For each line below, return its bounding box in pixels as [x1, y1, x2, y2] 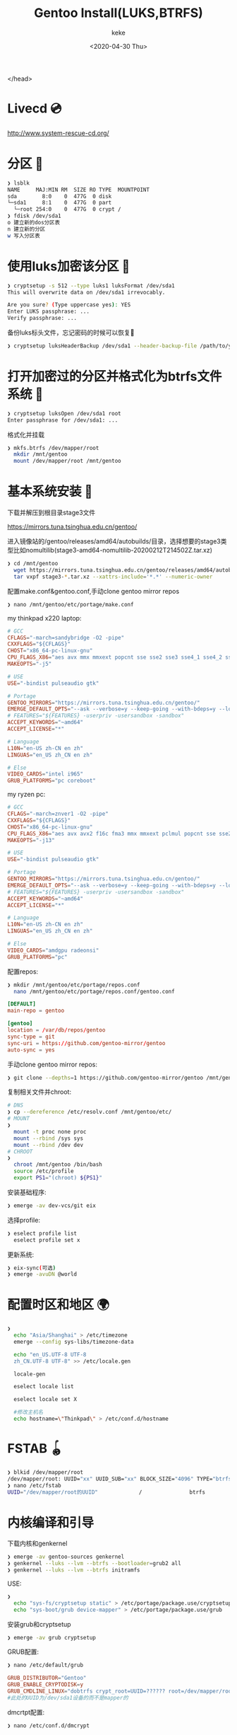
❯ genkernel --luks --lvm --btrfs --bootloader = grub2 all [7, 1560, 181, 1567]
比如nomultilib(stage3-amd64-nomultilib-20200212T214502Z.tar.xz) [13, 546, 213, 555]
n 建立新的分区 [7, 225, 46, 233]
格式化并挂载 [7, 430, 44, 439]
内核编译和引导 [7, 1514, 95, 1531]
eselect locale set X [13, 1396, 78, 1403]
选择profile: [7, 1216, 41, 1224]
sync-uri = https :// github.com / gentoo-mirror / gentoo [7, 1039, 166, 1047]
